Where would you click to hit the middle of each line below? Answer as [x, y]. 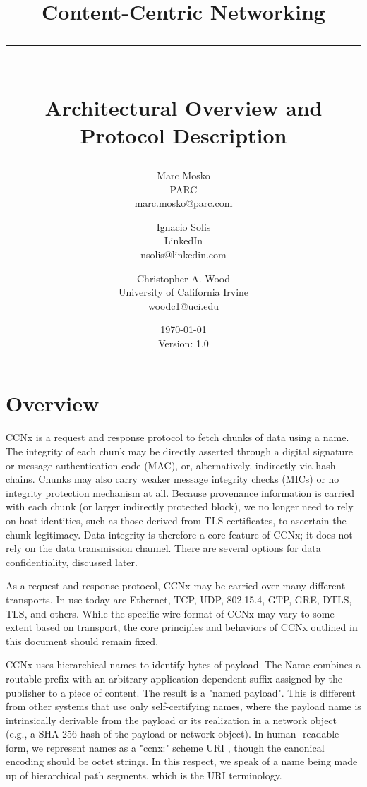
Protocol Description [183, 134]
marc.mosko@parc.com [183, 203]
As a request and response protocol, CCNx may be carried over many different [176, 585]
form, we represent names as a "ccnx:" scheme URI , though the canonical [165, 747]
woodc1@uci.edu [183, 305]
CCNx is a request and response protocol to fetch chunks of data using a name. [178, 437]
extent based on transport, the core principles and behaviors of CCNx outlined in [182, 627]
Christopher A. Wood [183, 278]
